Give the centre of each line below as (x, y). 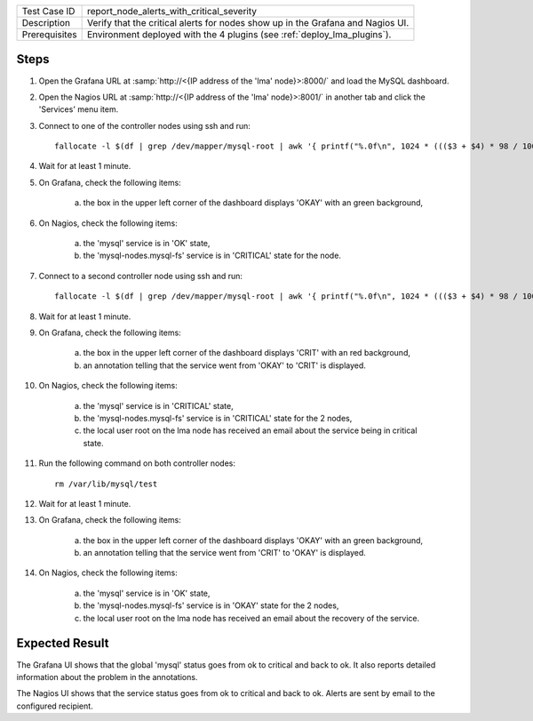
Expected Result (63, 643)
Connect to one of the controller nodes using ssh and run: (144, 125)
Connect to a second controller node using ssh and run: (141, 276)
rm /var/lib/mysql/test (106, 484)
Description (46, 23)
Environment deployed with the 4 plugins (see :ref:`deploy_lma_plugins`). (239, 34)
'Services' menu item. (79, 109)
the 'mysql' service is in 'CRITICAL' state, (159, 405)
